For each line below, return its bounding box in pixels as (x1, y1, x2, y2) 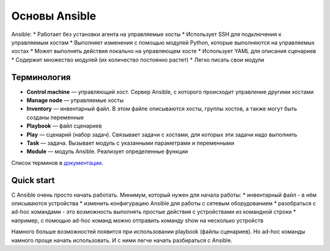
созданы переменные (26, 114, 84, 121)
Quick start (11, 175, 55, 186)
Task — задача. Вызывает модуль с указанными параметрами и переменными (26, 139, 235, 147)
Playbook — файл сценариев (26, 122, 102, 129)
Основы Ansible (11, 9, 97, 23)
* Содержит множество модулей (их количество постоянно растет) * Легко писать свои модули (11, 56, 265, 64)
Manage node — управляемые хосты (26, 96, 124, 104)
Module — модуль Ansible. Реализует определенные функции (26, 148, 188, 155)
